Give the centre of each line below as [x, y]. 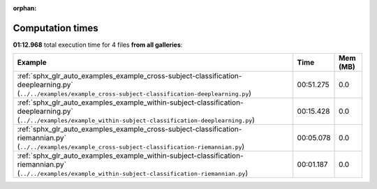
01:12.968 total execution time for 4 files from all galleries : [98, 45]
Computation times [56, 28]
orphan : [25, 8]
